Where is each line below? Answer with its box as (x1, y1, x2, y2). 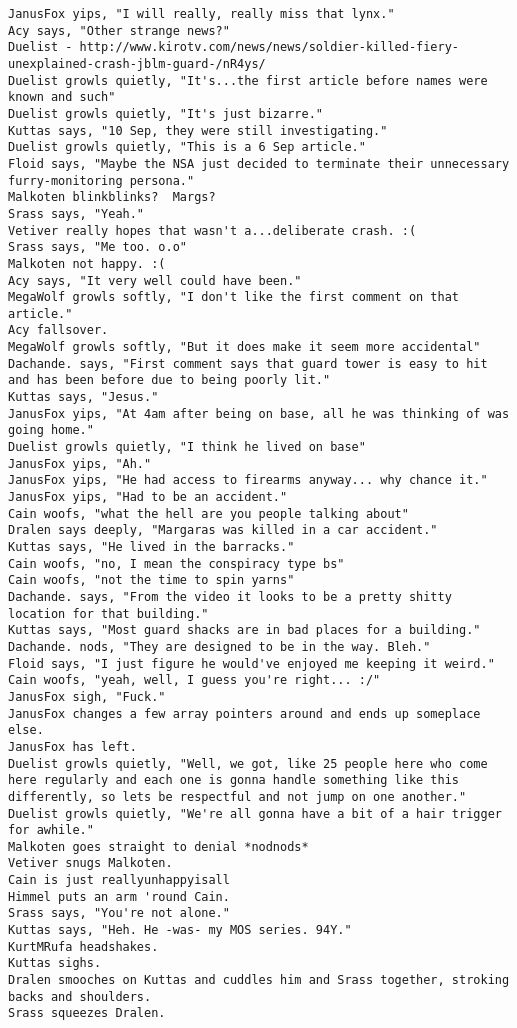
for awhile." (8, 823, 94, 838)
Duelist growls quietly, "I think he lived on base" (8, 440, 366, 455)
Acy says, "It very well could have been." (8, 273, 302, 288)
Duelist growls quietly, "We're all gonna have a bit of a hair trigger (8, 806, 502, 821)
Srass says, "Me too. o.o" (8, 240, 187, 255)
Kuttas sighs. (8, 956, 102, 971)
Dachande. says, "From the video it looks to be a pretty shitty (8, 589, 452, 604)
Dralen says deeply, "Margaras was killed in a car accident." (8, 523, 438, 538)
